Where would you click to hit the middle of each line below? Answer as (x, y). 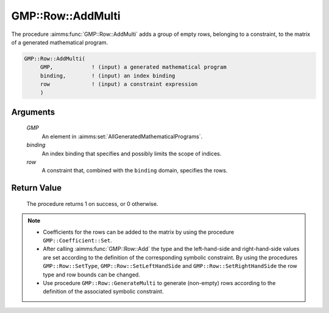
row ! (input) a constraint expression (119, 84)
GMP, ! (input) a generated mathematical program (133, 67)
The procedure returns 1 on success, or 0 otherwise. (92, 203)
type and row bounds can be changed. (91, 275)
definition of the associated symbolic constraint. (103, 292)
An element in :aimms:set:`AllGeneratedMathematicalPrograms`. (122, 136)
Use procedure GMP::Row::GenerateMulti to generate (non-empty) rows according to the (159, 283)
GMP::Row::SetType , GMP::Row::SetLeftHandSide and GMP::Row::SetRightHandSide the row (170, 266)
